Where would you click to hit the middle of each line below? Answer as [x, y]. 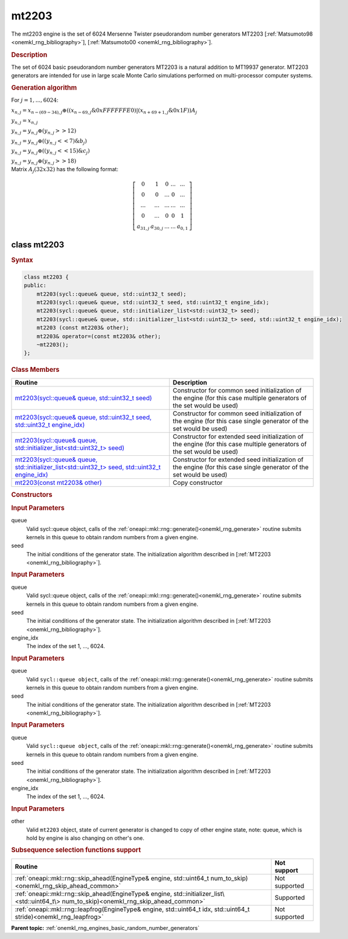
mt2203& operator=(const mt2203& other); [99, 336]
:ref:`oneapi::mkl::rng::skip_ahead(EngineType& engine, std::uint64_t [112, 878]
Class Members [35, 370]
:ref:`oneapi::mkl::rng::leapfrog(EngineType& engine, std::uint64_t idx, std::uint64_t [132, 909]
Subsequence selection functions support [76, 850]
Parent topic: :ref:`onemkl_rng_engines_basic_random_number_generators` [105, 928]
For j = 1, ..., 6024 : [35, 100]
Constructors [32, 495]
